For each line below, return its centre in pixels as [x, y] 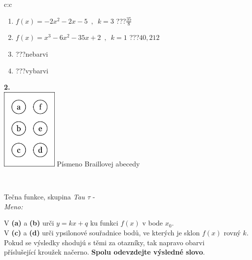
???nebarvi [32, 54]
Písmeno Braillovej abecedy [98, 163]
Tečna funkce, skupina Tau [45, 197]
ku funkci [104, 223]
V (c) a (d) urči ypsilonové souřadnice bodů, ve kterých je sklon [102, 232]
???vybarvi [32, 70]
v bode [153, 223]
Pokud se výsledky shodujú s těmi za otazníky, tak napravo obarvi [104, 242]
